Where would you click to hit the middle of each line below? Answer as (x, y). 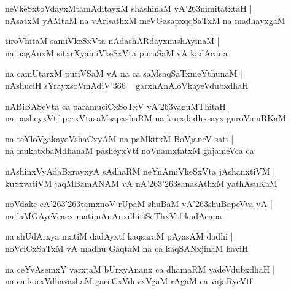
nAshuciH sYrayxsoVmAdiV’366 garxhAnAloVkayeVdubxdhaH (127, 85)
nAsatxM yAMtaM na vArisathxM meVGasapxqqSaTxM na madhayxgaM (145, 20)
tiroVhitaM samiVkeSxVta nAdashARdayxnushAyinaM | (112, 41)
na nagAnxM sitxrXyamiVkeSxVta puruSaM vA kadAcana (116, 52)
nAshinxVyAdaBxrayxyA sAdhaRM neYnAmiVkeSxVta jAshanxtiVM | (140, 171)
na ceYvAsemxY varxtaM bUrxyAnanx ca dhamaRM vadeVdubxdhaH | (140, 269)
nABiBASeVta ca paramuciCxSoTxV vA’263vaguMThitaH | (118, 106)
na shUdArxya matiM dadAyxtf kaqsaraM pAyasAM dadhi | (119, 236)
